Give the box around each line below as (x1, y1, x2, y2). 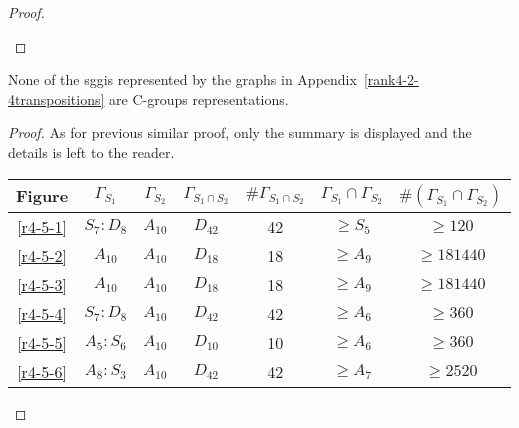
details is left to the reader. (8, 141, 175, 162)
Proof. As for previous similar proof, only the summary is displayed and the (8, 122, 472, 143)
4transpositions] (8, 88, 105, 109)
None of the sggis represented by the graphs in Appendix (8, 69, 357, 90)
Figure (16, 184, 69, 208)
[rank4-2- (363, 69, 419, 90)
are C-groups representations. (109, 88, 289, 109)
